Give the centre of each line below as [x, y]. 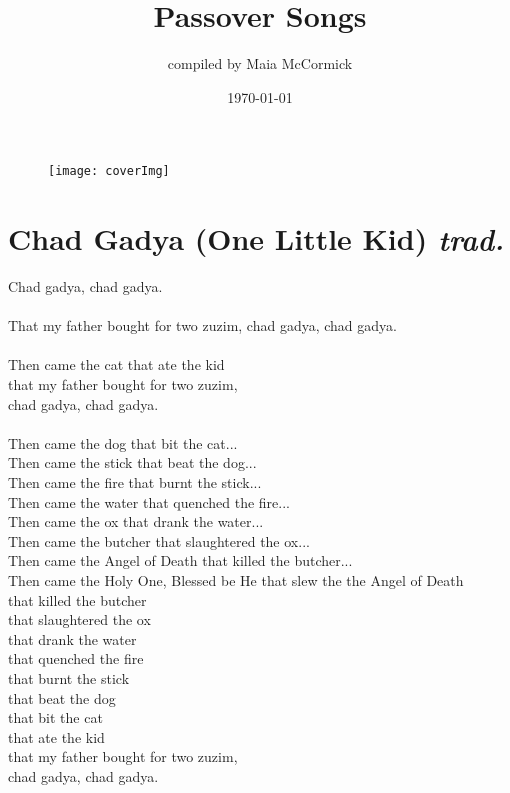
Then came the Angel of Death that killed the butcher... [180, 560]
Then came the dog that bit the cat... [123, 442]
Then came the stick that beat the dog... [132, 462]
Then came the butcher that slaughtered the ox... [159, 540]
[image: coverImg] [109, 171]
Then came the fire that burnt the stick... [135, 482]
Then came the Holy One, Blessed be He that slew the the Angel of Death [236, 580]
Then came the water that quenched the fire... [149, 501]
